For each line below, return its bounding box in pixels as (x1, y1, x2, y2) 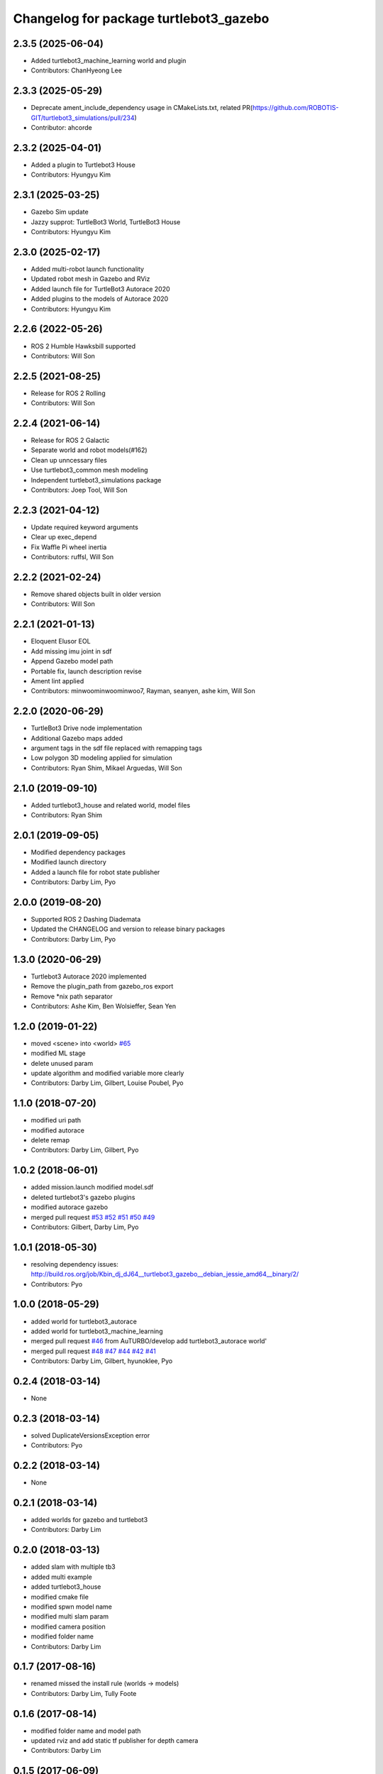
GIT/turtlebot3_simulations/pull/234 (30, 114, 135, 122)
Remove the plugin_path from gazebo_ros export (30, 982, 174, 991)
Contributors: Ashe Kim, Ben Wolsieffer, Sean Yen (30, 1001, 177, 1010)
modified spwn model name (30, 1602, 113, 1611)
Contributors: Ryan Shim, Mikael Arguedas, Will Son (30, 764, 182, 772)
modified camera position (30, 1622, 106, 1631)
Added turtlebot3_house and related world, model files (30, 800, 191, 809)
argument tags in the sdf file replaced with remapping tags (30, 744, 202, 752)
